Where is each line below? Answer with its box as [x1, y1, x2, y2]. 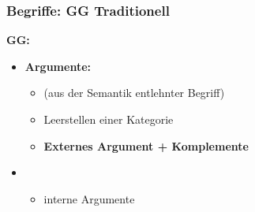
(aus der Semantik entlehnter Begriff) [43, 84, 225, 101]
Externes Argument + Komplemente [43, 137, 249, 154]
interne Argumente [43, 190, 135, 206]
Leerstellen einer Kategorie [43, 111, 174, 127]
